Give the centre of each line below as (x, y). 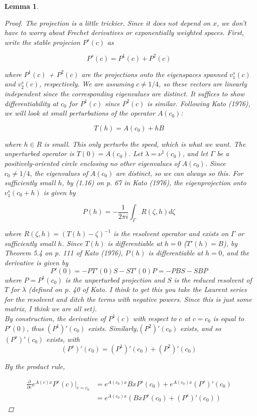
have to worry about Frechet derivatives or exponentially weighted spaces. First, (124, 32)
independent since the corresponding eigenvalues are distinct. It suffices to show (125, 94)
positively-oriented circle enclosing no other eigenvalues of (92, 163)
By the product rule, (35, 366)
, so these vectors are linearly (203, 84)
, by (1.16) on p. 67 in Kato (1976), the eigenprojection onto (154, 183)
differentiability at (31, 103)
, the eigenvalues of (59, 173)
